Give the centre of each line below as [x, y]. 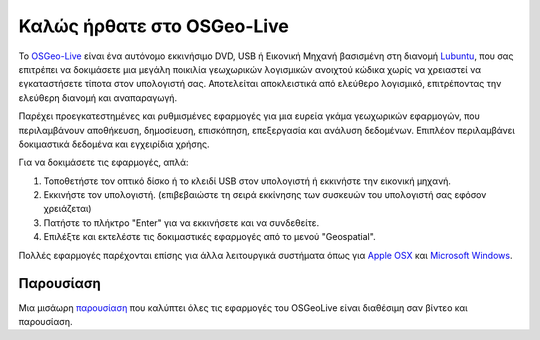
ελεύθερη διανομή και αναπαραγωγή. [98, 97]
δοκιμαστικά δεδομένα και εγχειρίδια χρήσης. [114, 144]
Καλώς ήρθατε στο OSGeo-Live [153, 26]
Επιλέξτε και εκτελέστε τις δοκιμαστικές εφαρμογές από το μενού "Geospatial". [209, 237]
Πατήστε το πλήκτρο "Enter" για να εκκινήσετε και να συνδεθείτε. [181, 222]
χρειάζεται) [67, 209]
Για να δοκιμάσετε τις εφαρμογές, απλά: [103, 162]
